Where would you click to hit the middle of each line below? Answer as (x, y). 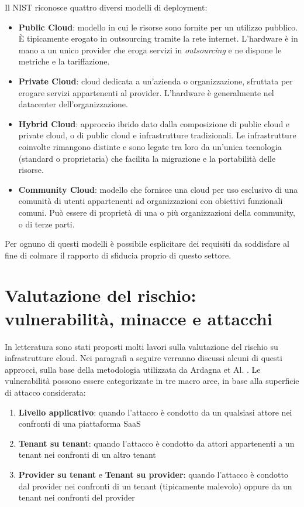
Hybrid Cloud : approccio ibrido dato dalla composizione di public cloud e (154, 123)
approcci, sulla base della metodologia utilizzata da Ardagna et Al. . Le (133, 369)
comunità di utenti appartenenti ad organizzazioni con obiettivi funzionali (151, 201)
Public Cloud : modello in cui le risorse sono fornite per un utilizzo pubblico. (158, 27)
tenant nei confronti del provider (77, 497)
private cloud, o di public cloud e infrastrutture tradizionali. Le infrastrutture (157, 135)
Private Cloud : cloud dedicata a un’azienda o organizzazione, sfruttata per (156, 81)
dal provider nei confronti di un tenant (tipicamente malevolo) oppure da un (155, 486)
